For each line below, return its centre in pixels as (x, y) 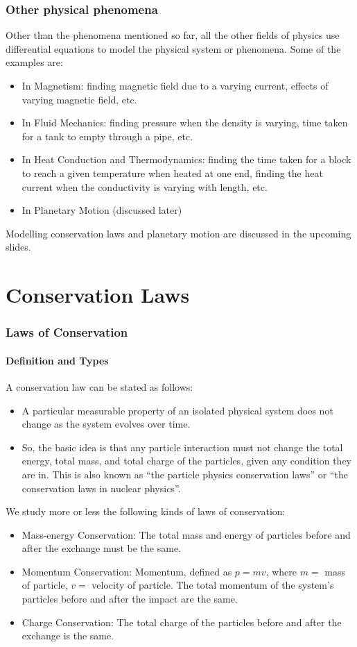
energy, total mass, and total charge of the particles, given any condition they (186, 461)
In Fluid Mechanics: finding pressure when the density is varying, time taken (185, 123)
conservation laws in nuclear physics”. (101, 488)
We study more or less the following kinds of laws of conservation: (146, 511)
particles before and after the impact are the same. (130, 599)
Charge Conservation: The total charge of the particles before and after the (182, 622)
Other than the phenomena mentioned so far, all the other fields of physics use (173, 35)
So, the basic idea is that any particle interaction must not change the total (182, 447)
